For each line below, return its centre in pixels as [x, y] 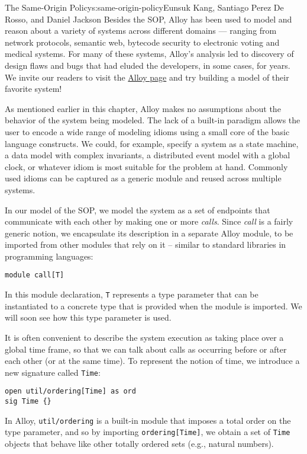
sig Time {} [28, 402]
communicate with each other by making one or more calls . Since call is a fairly [149, 221]
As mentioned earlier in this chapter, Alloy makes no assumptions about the [143, 108]
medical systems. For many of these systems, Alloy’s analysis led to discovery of [149, 54]
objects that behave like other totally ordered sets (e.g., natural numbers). [139, 444]
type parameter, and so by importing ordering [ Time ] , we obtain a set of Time [148, 432]
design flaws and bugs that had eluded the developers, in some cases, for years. [148, 65]
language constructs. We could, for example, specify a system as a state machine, [152, 143]
